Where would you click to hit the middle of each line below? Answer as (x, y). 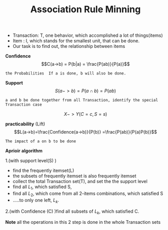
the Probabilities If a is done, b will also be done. (66, 73)
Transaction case (24, 105)
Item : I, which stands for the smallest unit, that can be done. (76, 41)
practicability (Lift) (25, 124)
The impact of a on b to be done (41, 141)
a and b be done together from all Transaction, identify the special (82, 100)
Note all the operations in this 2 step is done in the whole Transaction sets (83, 222)
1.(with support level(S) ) (31, 161)
